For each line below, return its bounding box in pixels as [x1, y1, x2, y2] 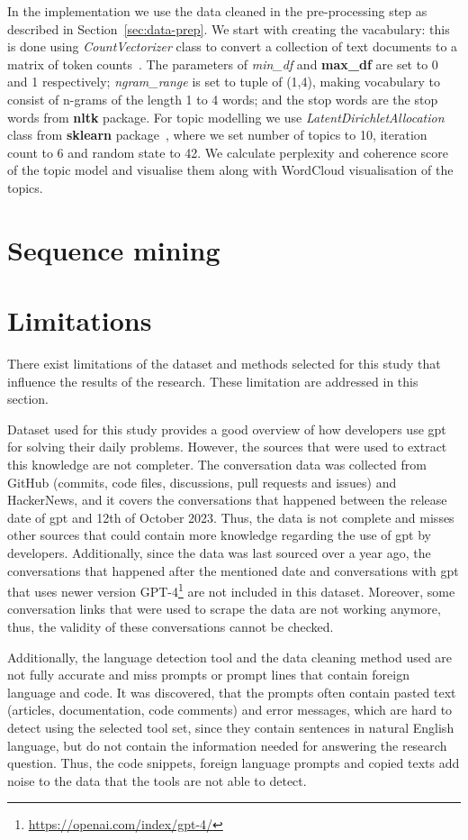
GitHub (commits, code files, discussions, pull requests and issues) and [7, 472, 397, 491]
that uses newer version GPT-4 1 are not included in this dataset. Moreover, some [7, 580, 455, 600]
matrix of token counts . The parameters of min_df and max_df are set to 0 [7, 54, 438, 73]
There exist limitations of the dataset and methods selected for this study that [7, 354, 441, 373]
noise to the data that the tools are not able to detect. [7, 771, 307, 790]
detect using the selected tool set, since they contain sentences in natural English [7, 717, 454, 736]
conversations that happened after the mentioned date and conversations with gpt [7, 561, 459, 580]
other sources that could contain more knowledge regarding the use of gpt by [7, 525, 431, 544]
